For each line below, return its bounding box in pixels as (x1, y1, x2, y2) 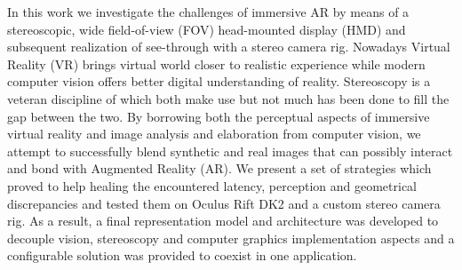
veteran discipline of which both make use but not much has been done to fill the (7, 89, 450, 107)
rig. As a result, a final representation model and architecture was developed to (7, 211, 439, 230)
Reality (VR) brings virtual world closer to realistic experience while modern (7, 54, 426, 73)
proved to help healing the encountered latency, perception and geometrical (7, 176, 418, 195)
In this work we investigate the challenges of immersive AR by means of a (7, 3, 410, 20)
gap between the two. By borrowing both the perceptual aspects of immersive (7, 107, 430, 125)
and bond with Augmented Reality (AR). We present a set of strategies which (7, 159, 432, 178)
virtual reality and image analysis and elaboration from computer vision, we (7, 124, 421, 143)
